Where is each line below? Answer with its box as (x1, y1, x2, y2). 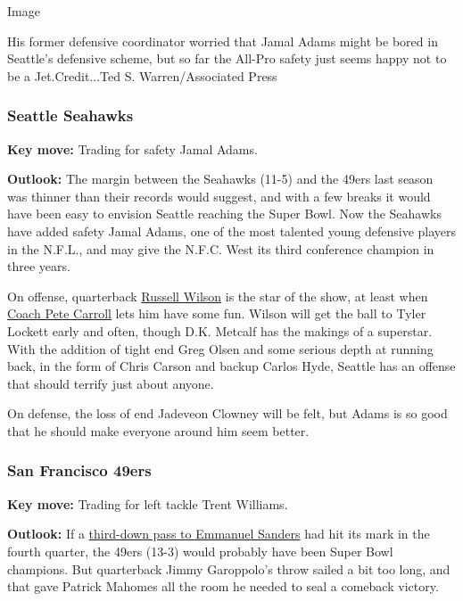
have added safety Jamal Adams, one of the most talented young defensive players (7, 221, 457, 240)
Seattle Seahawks (7, 104, 134, 127)
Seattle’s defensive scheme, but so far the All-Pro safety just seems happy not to (7, 49, 447, 68)
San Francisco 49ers (7, 459, 152, 482)
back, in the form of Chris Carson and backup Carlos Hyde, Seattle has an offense (7, 357, 456, 375)
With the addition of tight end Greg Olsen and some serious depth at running (7, 339, 434, 358)
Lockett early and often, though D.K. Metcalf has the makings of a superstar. (7, 321, 433, 340)
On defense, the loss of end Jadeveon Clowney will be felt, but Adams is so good (7, 404, 448, 423)
